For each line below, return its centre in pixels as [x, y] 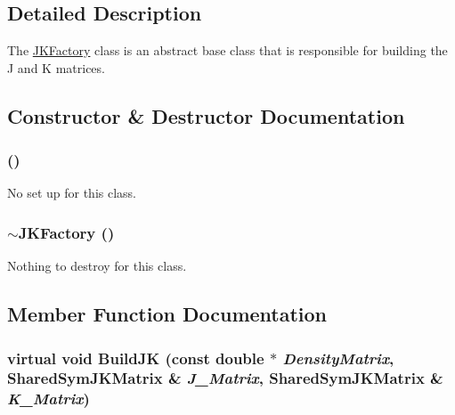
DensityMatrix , [338, 358]
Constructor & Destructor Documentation [206, 115]
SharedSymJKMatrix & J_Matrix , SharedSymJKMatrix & [225, 378]
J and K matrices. [56, 67]
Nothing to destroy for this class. [97, 266]
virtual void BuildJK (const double [136, 358]
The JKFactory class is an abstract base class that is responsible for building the [227, 50]
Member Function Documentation [167, 314]
